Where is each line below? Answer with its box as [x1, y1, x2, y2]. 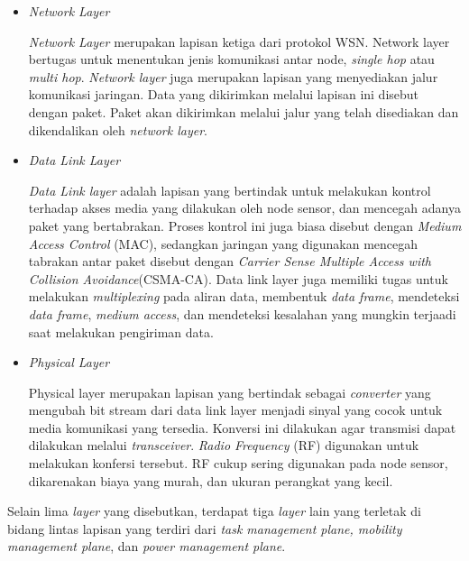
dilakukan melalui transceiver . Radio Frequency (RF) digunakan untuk [28, 436, 419, 455]
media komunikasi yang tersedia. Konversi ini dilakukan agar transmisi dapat [28, 418, 456, 437]
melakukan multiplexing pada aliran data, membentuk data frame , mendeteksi [28, 287, 460, 306]
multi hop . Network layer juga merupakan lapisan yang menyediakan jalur [28, 67, 438, 86]
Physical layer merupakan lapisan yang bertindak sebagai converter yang [28, 382, 431, 401]
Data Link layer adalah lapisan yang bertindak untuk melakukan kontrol [28, 180, 431, 199]
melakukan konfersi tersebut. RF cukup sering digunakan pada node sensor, [28, 454, 448, 473]
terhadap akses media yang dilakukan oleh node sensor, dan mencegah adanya [28, 198, 461, 217]
